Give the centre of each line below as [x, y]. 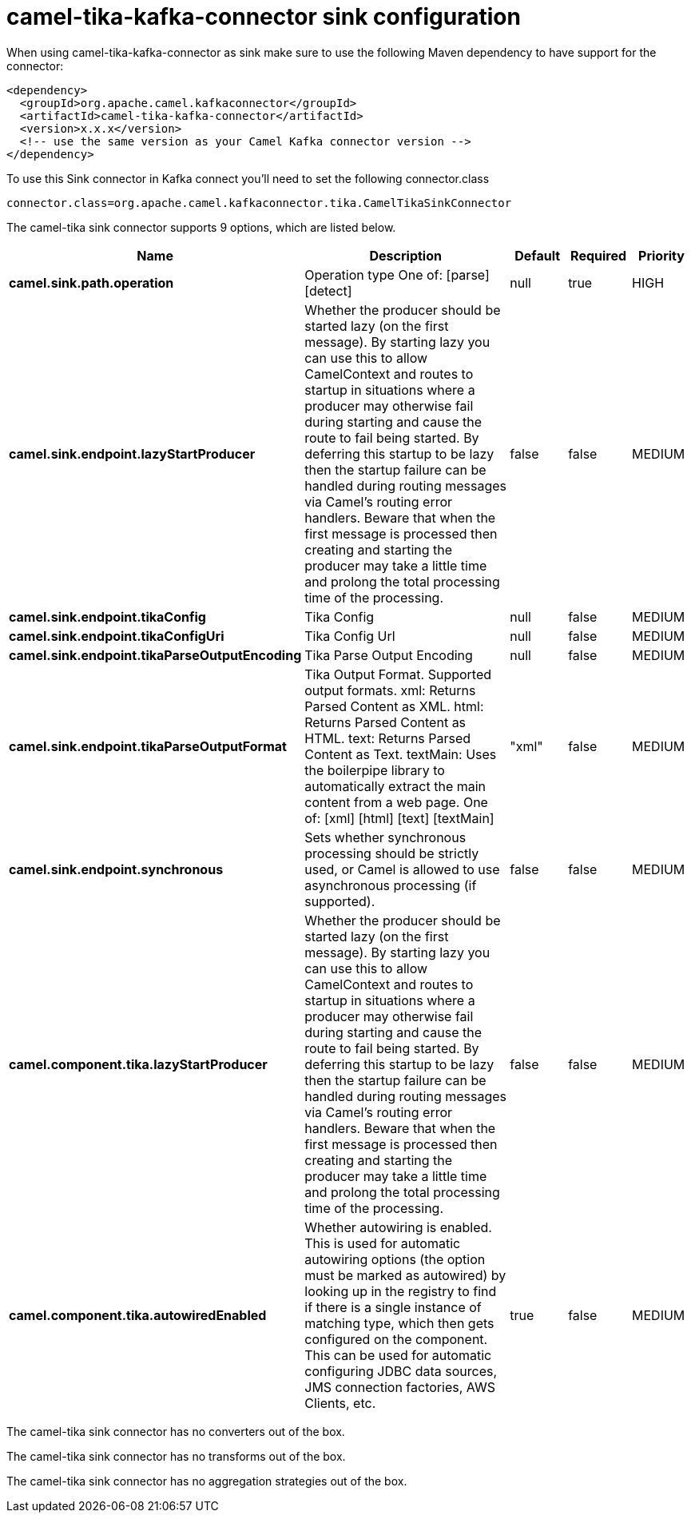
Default [538, 255]
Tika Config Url [350, 636]
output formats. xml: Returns [390, 690]
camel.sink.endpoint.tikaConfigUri [117, 636]
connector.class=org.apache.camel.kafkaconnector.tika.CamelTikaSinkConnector [259, 203]
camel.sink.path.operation [91, 282]
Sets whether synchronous [385, 837]
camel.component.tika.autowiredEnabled [138, 1315]
